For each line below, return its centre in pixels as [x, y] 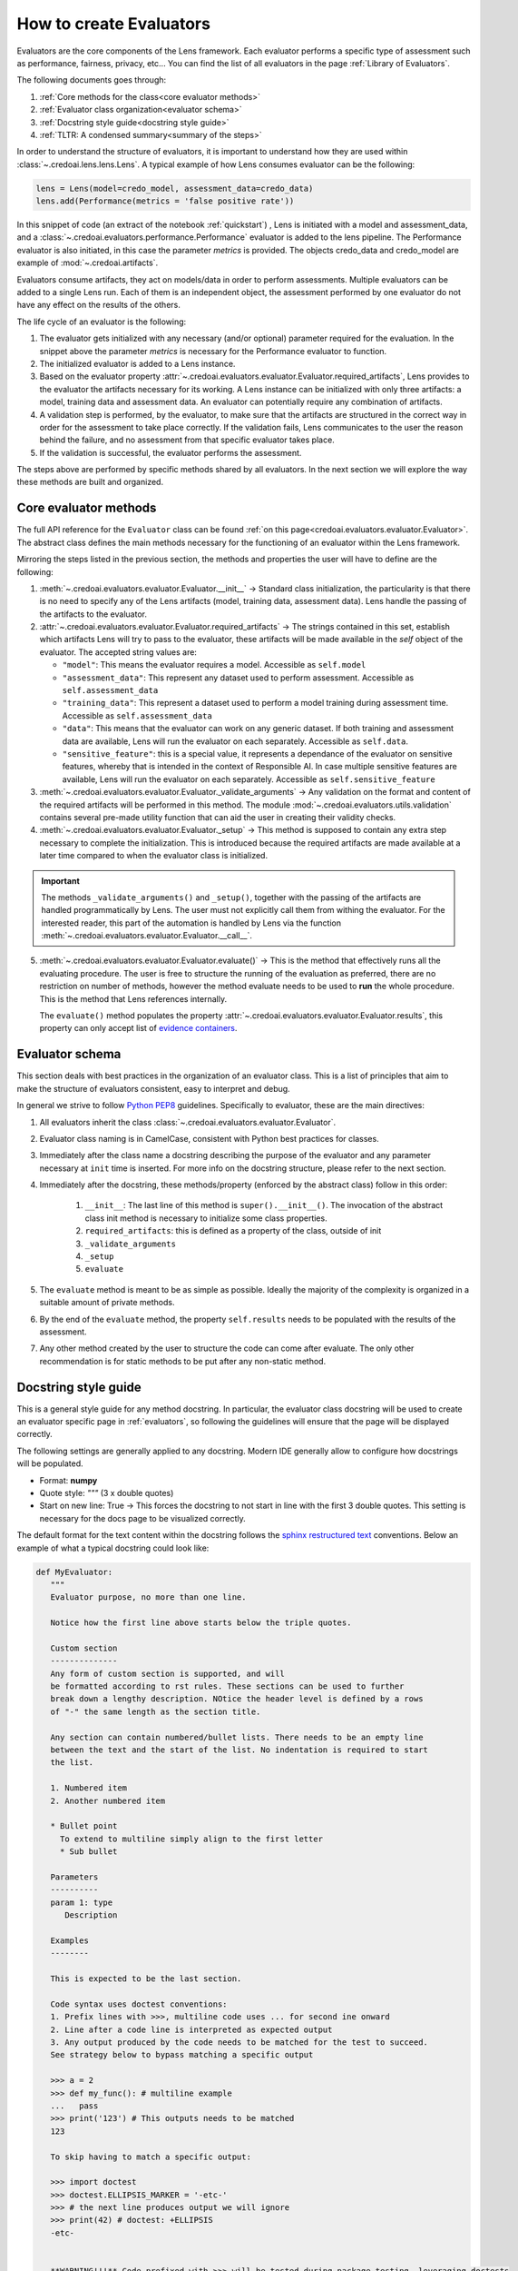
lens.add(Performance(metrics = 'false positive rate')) [165, 201]
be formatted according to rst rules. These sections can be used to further [227, 1686]
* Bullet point [84, 1826]
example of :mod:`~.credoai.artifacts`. [88, 263]
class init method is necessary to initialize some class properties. [206, 1218]
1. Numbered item [88, 1788]
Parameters [74, 1877]
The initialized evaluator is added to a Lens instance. [137, 363]
